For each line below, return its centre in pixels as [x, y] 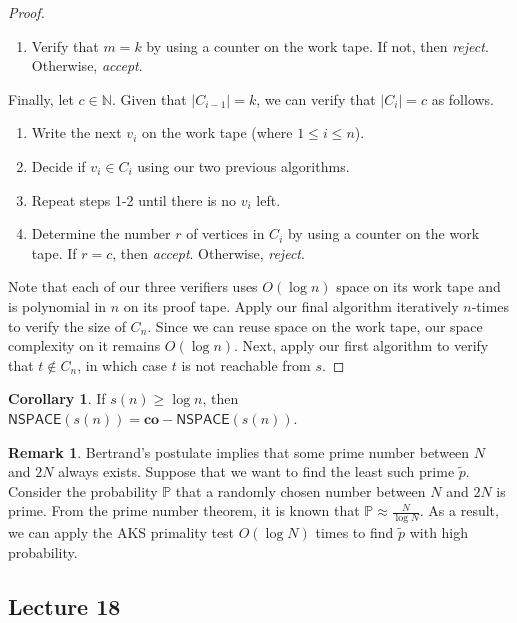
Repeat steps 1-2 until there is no [134, 199]
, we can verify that [316, 98]
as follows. [463, 98]
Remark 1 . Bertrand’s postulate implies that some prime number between [239, 451]
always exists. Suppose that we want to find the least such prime [256, 471]
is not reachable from [246, 364]
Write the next [76, 132]
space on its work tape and [418, 286]
